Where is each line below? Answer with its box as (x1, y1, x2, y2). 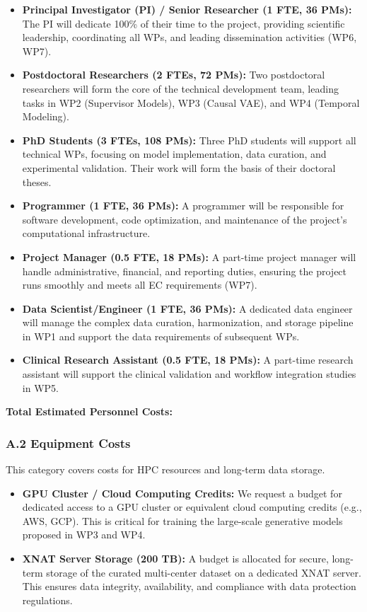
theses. (22, 174, 52, 189)
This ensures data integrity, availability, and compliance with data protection (22, 579, 356, 594)
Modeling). (22, 109, 69, 124)
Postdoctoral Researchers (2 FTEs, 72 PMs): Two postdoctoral (22, 67, 325, 82)
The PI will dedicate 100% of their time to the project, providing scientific (22, 16, 345, 30)
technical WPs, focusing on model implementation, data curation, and (22, 146, 327, 161)
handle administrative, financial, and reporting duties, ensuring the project (22, 263, 347, 278)
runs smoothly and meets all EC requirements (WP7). (22, 277, 257, 292)
